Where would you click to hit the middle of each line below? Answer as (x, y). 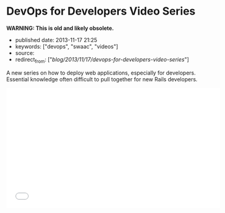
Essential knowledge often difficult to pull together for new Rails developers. (102, 79)
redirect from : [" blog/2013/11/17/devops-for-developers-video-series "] (102, 60)
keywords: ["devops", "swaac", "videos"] (66, 46)
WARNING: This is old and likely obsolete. (60, 28)
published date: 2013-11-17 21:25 (56, 40)
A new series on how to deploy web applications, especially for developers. (101, 73)
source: (25, 52)
